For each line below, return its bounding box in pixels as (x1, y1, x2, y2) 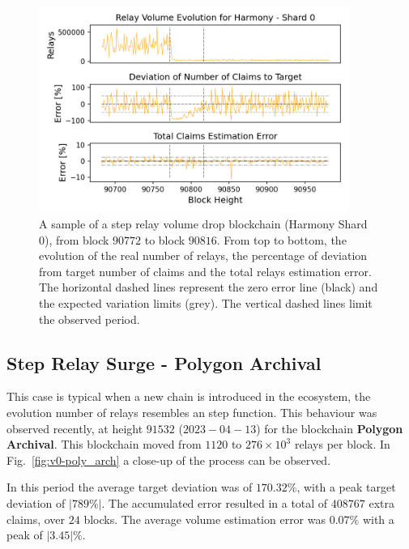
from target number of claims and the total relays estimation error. (39, 262, 372, 279)
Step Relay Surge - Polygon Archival (6, 350, 322, 375)
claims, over (6, 510, 66, 527)
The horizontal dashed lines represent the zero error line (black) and (39, 279, 378, 296)
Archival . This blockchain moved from (6, 436, 202, 453)
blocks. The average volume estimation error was (83, 510, 326, 527)
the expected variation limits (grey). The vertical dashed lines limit (39, 294, 373, 311)
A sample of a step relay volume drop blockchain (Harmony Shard (39, 215, 368, 232)
